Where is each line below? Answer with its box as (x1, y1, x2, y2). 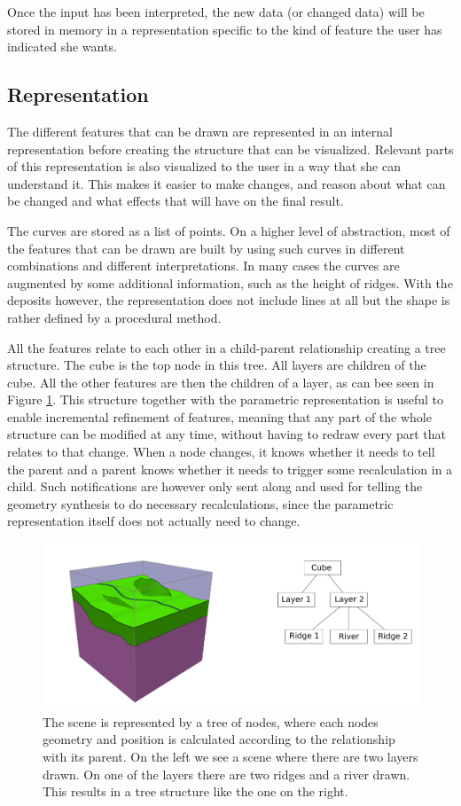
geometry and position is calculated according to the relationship (43, 730, 395, 748)
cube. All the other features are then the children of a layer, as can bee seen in (7, 372, 434, 391)
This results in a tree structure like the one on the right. (43, 782, 348, 801)
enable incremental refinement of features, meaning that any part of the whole (7, 407, 432, 426)
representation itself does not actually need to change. (7, 512, 301, 530)
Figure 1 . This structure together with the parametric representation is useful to (7, 390, 444, 409)
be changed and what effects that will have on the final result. (7, 192, 344, 210)
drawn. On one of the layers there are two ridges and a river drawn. (43, 764, 410, 783)
